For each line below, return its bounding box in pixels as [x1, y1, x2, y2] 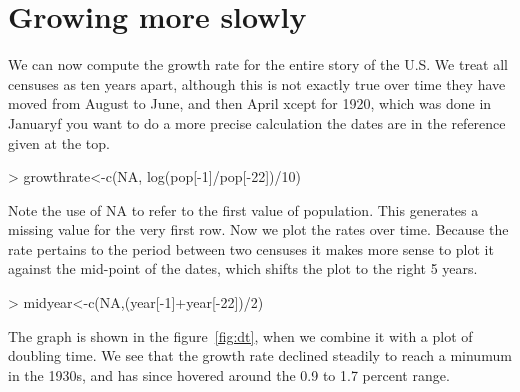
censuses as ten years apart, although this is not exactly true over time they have [8, 73, 506, 94]
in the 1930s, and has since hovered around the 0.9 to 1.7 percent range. [8, 364, 450, 385]
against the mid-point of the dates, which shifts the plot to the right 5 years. [8, 258, 478, 279]
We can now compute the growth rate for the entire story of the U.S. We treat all [8, 54, 509, 75]
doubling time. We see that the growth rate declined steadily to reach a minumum [8, 345, 512, 366]
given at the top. [8, 132, 110, 153]
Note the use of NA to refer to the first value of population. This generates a [8, 199, 479, 220]
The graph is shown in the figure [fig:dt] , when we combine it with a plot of [8, 325, 473, 346]
